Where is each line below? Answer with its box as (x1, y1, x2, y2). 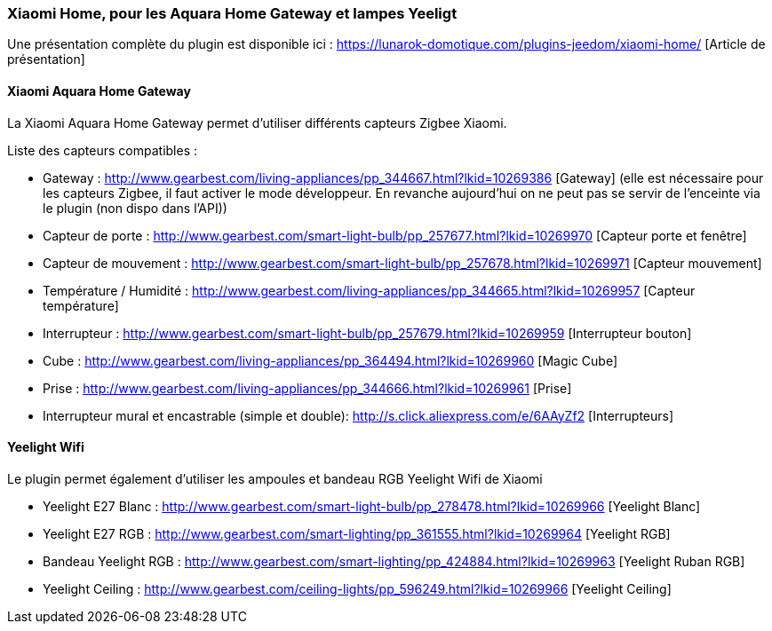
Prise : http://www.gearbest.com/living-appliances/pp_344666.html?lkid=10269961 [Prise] (43, 380, 572, 396)
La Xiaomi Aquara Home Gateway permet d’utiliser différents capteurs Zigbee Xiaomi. (7, 114, 507, 130)
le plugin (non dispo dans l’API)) (43, 200, 227, 216)
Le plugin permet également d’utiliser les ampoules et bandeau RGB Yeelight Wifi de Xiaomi (7, 470, 543, 486)
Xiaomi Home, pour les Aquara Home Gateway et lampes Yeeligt (7, 4, 458, 22)
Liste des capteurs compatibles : (7, 142, 198, 158)
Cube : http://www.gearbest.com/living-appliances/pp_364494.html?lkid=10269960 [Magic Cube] (43, 352, 618, 368)
